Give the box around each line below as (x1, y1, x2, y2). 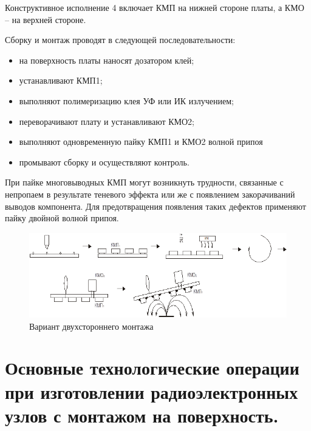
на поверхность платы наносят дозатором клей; (19, 53, 194, 66)
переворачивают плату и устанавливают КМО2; (19, 115, 195, 127)
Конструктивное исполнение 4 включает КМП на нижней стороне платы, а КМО (5, 1, 304, 13)
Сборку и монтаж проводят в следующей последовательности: (5, 33, 236, 46)
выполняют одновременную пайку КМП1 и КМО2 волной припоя (19, 135, 263, 148)
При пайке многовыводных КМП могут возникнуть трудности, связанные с (5, 176, 284, 189)
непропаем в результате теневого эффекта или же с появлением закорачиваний (5, 187, 295, 200)
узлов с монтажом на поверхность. (5, 403, 279, 427)
